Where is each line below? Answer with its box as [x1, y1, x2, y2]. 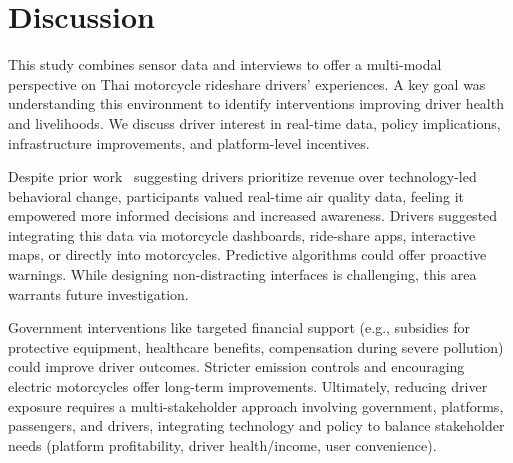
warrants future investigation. [8, 283, 189, 304]
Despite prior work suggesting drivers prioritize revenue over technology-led [8, 166, 477, 187]
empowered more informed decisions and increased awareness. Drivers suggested [8, 205, 498, 226]
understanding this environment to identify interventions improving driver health [8, 93, 504, 114]
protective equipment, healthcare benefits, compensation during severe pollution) [8, 336, 504, 357]
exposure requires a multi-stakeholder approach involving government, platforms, [8, 395, 504, 416]
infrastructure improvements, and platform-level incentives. [8, 132, 370, 153]
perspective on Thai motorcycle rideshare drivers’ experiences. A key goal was [8, 73, 486, 94]
